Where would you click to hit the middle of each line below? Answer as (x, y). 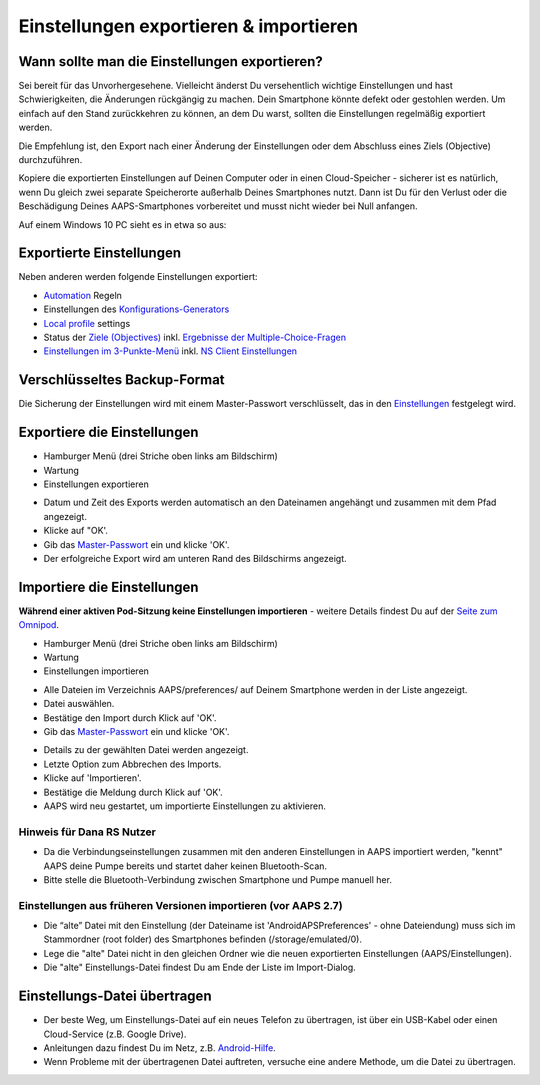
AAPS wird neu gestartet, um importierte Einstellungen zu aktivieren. (185, 806)
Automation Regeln (82, 295)
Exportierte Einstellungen (100, 253)
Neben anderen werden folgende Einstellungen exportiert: (138, 277)
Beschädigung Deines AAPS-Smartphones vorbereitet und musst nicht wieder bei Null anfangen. (218, 206)
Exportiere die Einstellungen (108, 432)
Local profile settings (87, 323)
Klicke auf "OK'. (76, 531)
